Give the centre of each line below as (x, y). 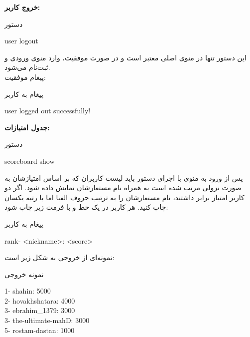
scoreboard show (30, 161)
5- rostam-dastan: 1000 (40, 330)
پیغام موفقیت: (25, 77)
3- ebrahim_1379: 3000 (40, 310)
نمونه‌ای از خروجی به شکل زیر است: (60, 257)
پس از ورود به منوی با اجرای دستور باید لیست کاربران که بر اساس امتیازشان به (124, 177)
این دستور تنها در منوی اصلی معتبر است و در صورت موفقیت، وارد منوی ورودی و (125, 57)
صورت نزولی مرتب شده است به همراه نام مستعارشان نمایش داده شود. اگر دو (123, 187)
